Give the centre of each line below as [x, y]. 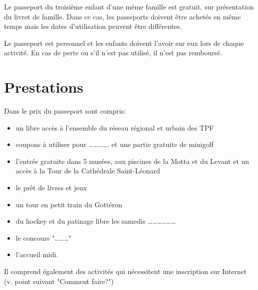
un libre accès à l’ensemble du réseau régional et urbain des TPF [115, 127]
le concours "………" [43, 237]
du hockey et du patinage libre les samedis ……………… [96, 221]
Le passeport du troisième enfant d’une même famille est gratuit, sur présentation [129, 6]
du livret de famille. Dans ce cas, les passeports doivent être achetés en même [123, 16]
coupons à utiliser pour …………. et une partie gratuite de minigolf [115, 144]
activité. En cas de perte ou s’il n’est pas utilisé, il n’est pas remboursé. [113, 53]
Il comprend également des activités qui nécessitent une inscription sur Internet [126, 271]
